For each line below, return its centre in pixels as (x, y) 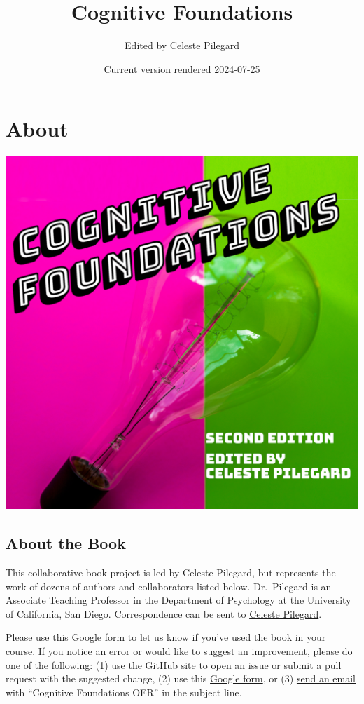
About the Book (66, 543)
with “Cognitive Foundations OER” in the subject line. (124, 692)
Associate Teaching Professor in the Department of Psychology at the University (178, 600)
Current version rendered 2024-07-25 (182, 68)
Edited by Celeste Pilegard (182, 45)
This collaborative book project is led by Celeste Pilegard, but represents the (171, 573)
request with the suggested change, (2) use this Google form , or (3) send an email (181, 678)
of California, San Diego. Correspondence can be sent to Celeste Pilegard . (164, 613)
